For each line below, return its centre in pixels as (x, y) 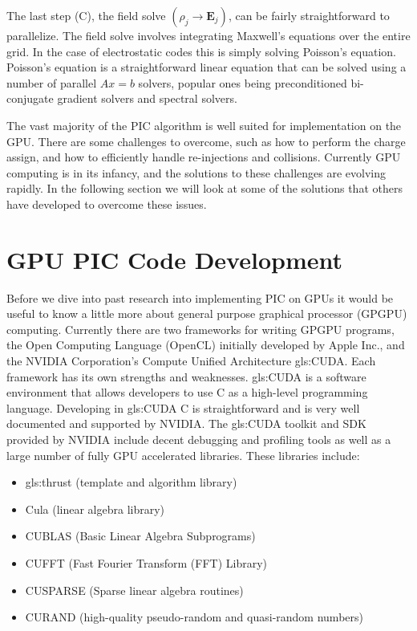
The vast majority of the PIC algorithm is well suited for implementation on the (204, 125)
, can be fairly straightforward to (309, 15)
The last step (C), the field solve (86, 15)
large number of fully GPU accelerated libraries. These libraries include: (183, 455)
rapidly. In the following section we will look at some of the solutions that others (204, 188)
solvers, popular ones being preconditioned (243, 82)
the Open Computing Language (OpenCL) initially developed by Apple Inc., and (206, 345)
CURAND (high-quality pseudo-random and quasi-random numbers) (194, 617)
